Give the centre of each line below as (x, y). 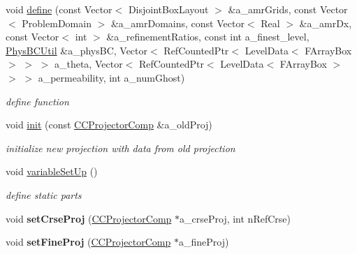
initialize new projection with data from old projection (121, 148)
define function (37, 101)
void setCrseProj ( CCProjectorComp (89, 218)
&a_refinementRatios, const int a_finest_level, (208, 37)
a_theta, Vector (88, 64)
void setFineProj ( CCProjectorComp (88, 242)
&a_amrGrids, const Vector (288, 9)
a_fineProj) (204, 242)
